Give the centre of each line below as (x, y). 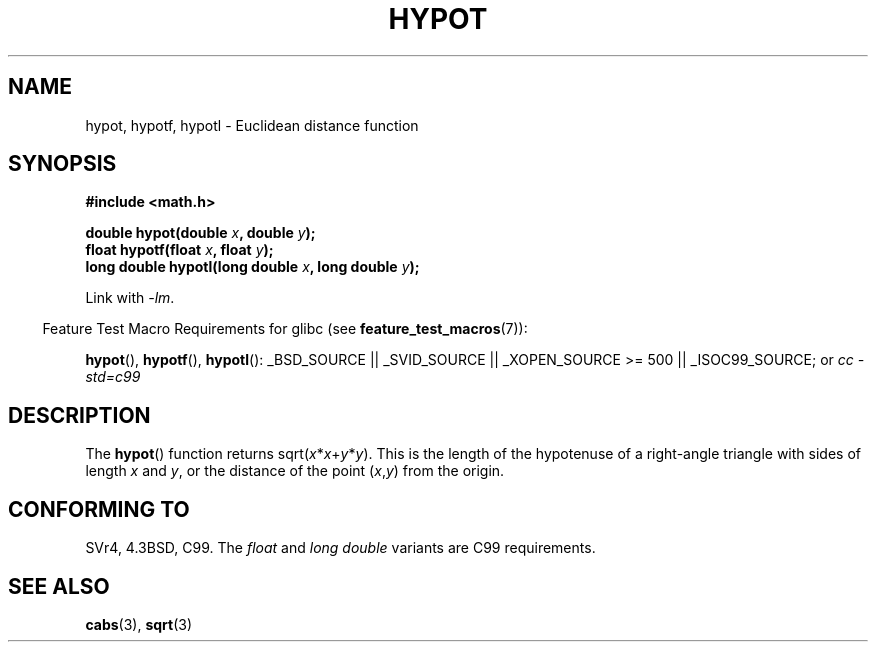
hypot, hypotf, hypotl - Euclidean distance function (252, 125)
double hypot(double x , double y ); (200, 233)
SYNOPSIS (62, 164)
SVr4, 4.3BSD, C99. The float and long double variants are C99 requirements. (340, 548)
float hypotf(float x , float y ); (179, 250)
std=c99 (113, 377)
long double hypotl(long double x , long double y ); (252, 267)
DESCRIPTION (79, 415)
